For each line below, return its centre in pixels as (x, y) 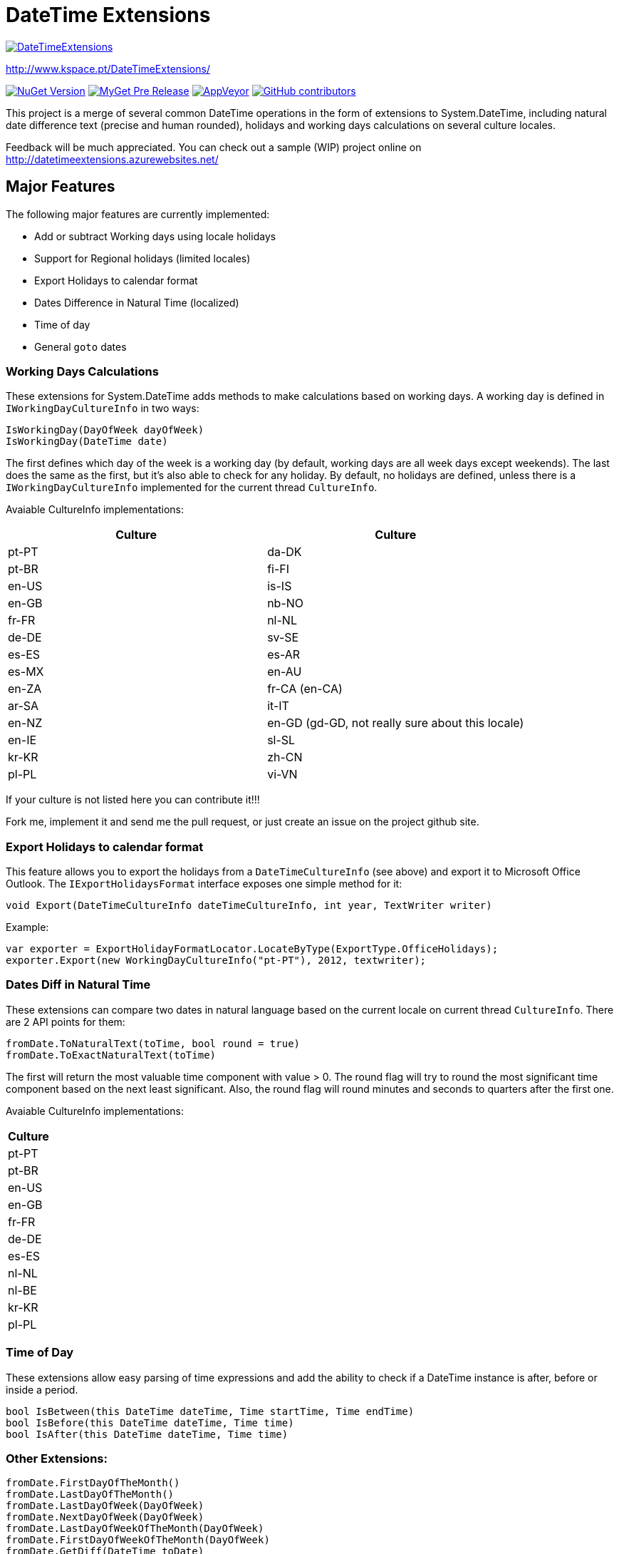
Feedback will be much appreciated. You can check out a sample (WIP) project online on (214, 147)
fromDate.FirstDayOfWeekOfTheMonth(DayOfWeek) (138, 1540)
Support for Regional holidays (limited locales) (142, 258)
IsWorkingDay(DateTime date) (87, 442)
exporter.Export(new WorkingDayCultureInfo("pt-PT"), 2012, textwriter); (216, 961)
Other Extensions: (57, 1458)
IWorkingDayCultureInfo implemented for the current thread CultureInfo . (192, 488)
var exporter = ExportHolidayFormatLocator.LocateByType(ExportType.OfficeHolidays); (252, 949)
